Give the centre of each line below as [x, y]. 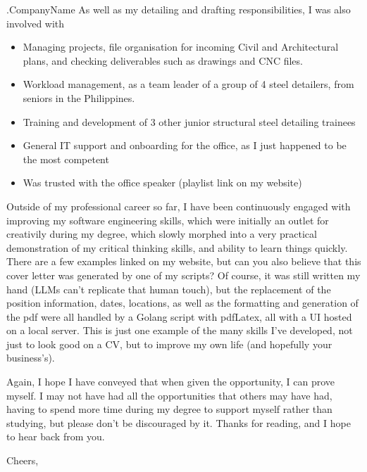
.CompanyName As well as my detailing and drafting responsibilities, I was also [179, 9]
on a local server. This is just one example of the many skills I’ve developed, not [180, 330]
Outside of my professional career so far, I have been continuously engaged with [179, 206]
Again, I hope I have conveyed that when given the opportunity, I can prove [170, 382]
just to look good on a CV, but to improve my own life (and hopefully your [169, 344]
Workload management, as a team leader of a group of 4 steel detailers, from [188, 84]
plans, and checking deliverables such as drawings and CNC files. [163, 60]
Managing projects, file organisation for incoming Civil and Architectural [181, 47]
